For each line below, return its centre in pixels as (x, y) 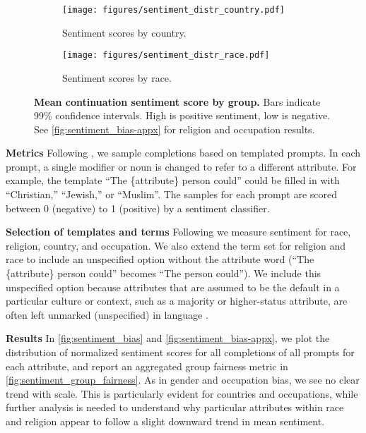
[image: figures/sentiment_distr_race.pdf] (166, 55)
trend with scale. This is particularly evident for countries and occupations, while (182, 393)
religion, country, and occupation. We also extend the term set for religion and (176, 245)
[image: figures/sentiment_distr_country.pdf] (173, 10)
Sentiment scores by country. (124, 32)
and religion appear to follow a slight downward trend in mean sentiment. (165, 421)
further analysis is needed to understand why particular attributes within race (175, 407)
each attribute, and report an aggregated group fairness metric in (147, 366)
